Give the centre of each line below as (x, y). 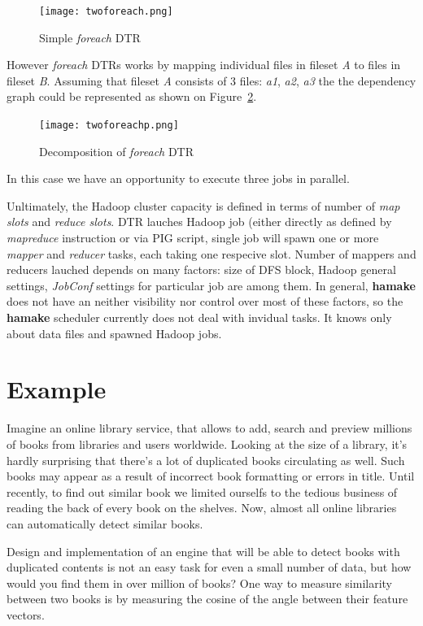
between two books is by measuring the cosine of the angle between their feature (207, 599)
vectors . (26, 614)
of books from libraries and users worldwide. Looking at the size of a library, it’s (207, 443)
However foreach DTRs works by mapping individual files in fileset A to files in (204, 65)
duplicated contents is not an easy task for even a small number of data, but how (209, 567)
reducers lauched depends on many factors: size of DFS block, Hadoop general (201, 270)
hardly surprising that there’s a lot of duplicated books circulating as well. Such (206, 460)
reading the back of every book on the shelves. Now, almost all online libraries (202, 508)
